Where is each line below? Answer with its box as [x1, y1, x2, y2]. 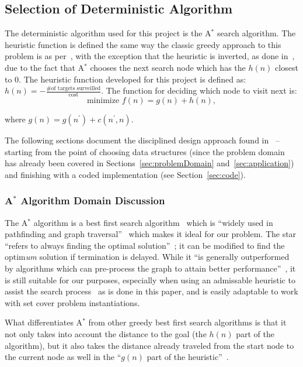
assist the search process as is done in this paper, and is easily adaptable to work [5, 285, 298, 297]
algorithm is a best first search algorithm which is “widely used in [33, 216, 273, 228]
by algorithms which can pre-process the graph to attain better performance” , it [5, 262, 296, 274]
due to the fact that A [5, 61, 85, 73]
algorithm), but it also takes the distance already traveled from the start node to [5, 339, 294, 351]
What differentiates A [5, 316, 83, 328]
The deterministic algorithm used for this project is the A [5, 27, 211, 39]
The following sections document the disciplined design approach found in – [5, 134, 280, 146]
